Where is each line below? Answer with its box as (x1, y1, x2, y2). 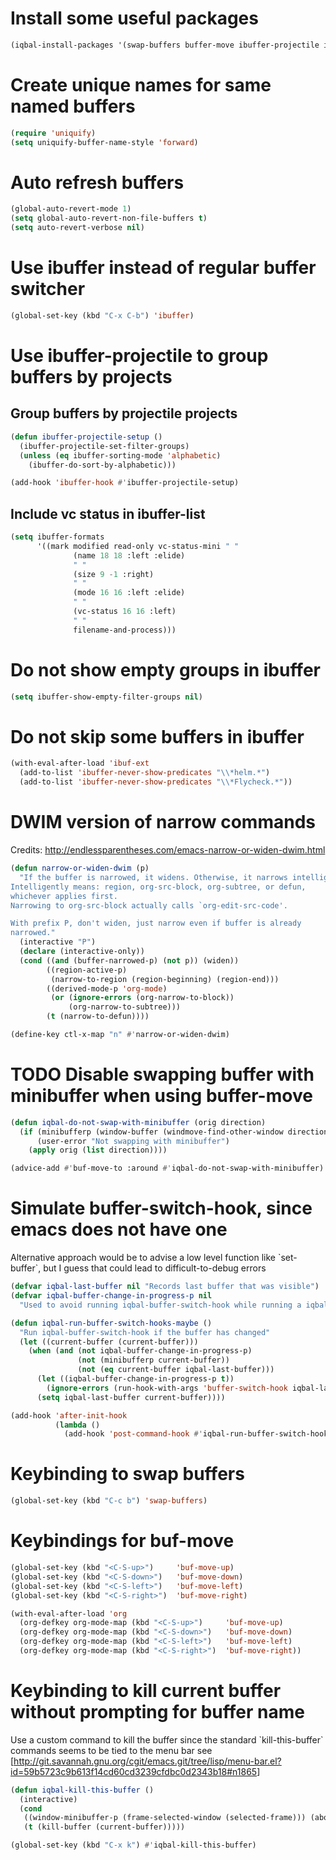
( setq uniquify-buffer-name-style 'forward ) (10, 137, 199, 147)
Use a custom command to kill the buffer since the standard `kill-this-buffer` (10, 1733, 324, 1746)
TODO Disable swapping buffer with (10, 1063, 315, 1086)
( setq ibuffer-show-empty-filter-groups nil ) (10, 692, 203, 702)
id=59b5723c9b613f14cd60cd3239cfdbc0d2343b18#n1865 (10, 1765, 258, 1777)
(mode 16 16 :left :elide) (73, 588, 186, 598)
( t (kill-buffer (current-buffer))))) (23, 1822, 186, 1832)
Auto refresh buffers (10, 171, 185, 194)
